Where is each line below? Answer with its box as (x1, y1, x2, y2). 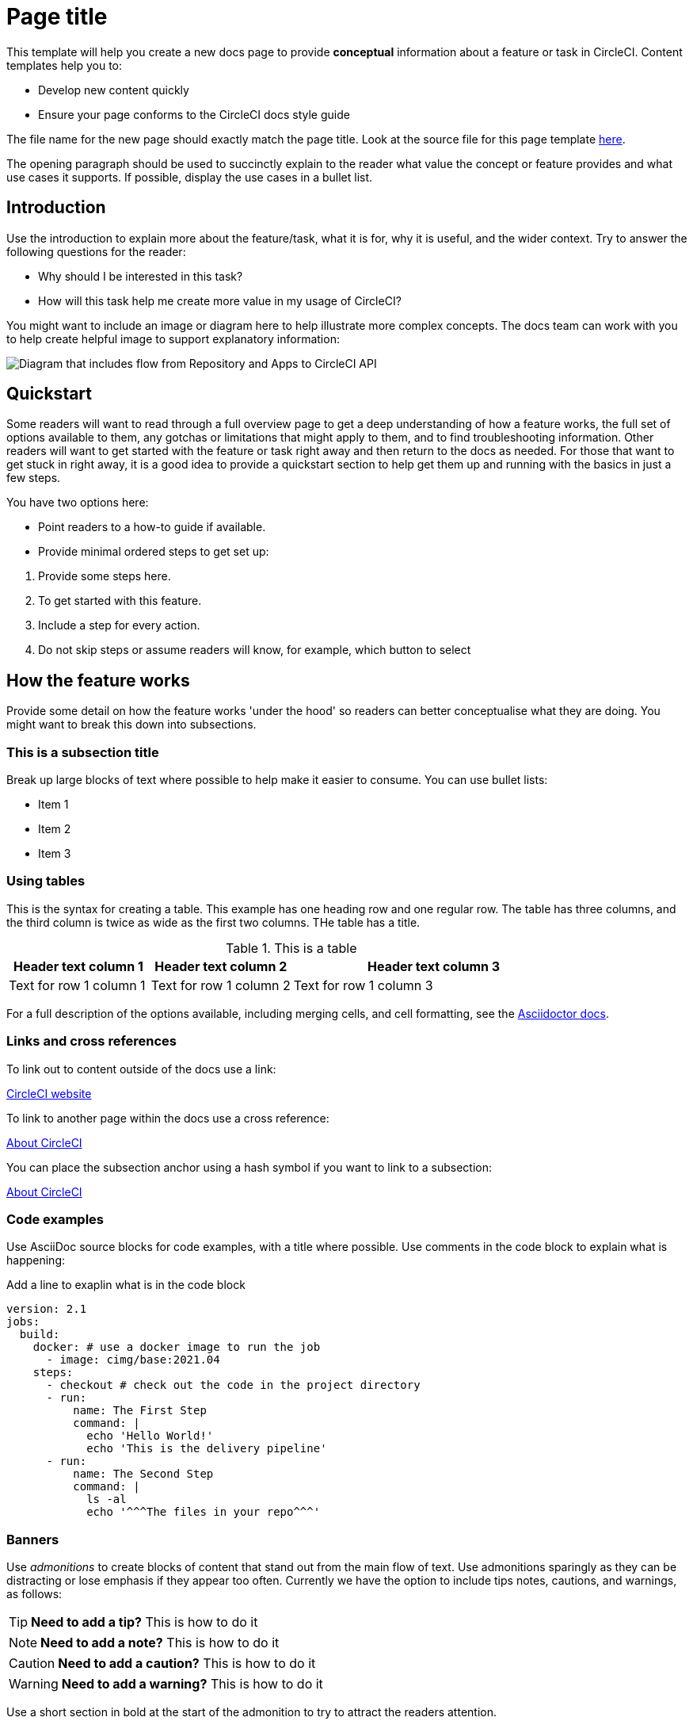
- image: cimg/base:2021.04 (46, 1353, 220, 1367)
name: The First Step (73, 1404, 207, 1417)
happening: (6, 1253, 65, 1268)
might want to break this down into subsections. (6, 717, 257, 732)
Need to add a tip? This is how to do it (31, 1614, 258, 1631)
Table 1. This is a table (225, 939, 357, 956)
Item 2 (38, 822, 71, 836)
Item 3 (38, 847, 71, 861)
